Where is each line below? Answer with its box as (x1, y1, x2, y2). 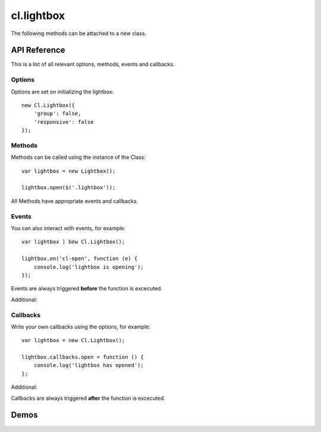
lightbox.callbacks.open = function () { (21, 354, 144, 361)
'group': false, (33, 110, 81, 117)
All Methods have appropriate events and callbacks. (11, 197, 138, 205)
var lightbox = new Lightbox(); (21, 167, 116, 174)
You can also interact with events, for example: (11, 225, 126, 231)
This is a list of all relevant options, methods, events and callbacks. (11, 61, 175, 68)
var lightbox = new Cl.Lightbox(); (21, 337, 125, 344)
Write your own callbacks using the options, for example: (11, 323, 151, 330)
